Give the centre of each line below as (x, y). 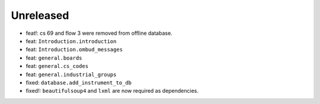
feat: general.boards (54, 58)
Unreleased (40, 15)
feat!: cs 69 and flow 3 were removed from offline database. (99, 33)
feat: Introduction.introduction (71, 41)
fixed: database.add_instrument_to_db (79, 82)
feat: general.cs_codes (57, 66)
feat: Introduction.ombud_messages (74, 50)
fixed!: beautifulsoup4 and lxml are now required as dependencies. (112, 91)
